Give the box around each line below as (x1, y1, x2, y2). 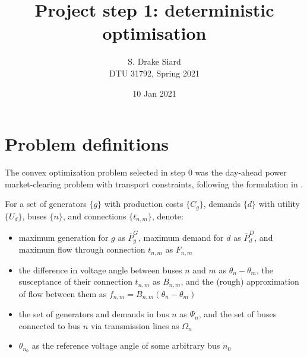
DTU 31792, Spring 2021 (109, 66, 200, 79)
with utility (258, 197, 300, 210)
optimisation (102, 21, 207, 45)
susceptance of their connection (18, 275, 132, 288)
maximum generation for (18, 231, 109, 243)
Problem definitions (5, 132, 169, 156)
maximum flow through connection (18, 243, 145, 256)
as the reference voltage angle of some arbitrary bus (31, 339, 220, 352)
